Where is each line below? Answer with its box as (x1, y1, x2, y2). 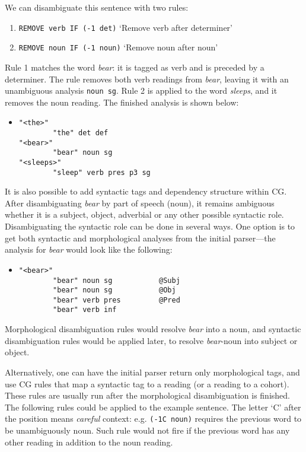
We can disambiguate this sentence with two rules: (5, 1, 189, 13)
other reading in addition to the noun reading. (5, 435, 173, 448)
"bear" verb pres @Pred (53, 295, 180, 304)
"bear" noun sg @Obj (53, 286, 176, 295)
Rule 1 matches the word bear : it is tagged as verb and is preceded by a (5, 61, 264, 73)
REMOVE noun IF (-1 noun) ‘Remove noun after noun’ (18, 41, 218, 53)
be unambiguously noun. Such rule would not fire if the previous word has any (5, 424, 290, 436)
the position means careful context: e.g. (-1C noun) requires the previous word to (5, 412, 302, 425)
